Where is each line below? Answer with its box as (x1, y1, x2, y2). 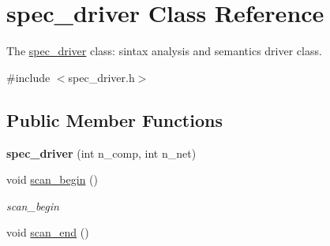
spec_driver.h (68, 69, 135, 85)
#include (6, 69, 51, 85)
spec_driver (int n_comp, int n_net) (6, 144, 197, 161)
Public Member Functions (6, 107, 223, 132)
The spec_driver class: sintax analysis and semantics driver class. (6, 43, 322, 59)
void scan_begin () (6, 171, 98, 188)
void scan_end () (6, 224, 89, 240)
